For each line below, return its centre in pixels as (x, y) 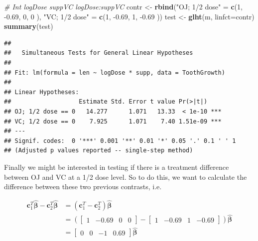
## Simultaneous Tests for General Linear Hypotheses (99, 53)
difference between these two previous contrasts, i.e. (83, 186)
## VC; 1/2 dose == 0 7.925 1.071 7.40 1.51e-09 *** (113, 121)
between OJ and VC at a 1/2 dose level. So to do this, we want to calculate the (126, 177)
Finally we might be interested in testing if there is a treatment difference (117, 167)
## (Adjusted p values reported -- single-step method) (99, 151)
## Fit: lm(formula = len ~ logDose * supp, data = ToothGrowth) (115, 72)
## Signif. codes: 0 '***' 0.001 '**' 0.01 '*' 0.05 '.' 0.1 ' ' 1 (120, 141)
